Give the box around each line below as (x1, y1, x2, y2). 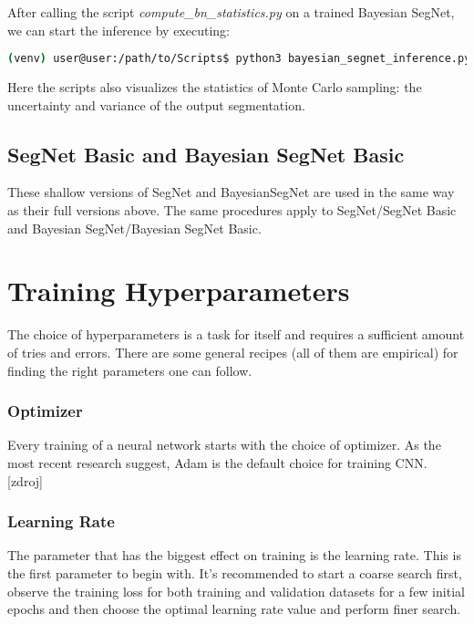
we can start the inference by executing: (7, 20, 230, 39)
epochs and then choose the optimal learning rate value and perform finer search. (7, 599, 461, 619)
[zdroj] (7, 471, 43, 490)
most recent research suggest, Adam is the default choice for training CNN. (7, 452, 428, 472)
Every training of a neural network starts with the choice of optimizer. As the (7, 435, 441, 454)
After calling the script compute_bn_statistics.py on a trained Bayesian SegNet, (7, 3, 455, 21)
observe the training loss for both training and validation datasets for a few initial (7, 581, 465, 600)
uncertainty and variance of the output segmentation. (7, 95, 305, 114)
